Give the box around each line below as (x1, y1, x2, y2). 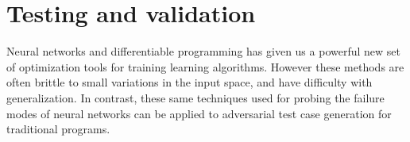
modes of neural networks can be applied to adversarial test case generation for (6, 105, 392, 121)
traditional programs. (6, 121, 110, 137)
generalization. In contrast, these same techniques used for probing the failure (6, 89, 385, 106)
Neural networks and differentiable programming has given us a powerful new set (6, 43, 400, 59)
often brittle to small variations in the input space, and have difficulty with (6, 74, 373, 90)
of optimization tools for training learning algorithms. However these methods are (6, 58, 404, 75)
